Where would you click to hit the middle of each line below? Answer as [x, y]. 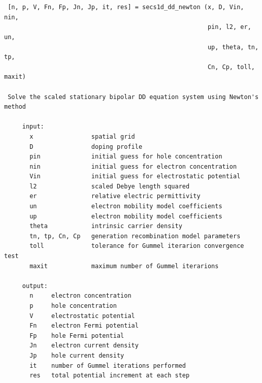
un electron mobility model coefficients [126, 206]
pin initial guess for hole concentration [126, 157]
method [15, 107]
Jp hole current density [77, 355]
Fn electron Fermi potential [84, 326]
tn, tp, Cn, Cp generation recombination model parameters [135, 236]
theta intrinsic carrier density [106, 226]
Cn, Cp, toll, [231, 67]
